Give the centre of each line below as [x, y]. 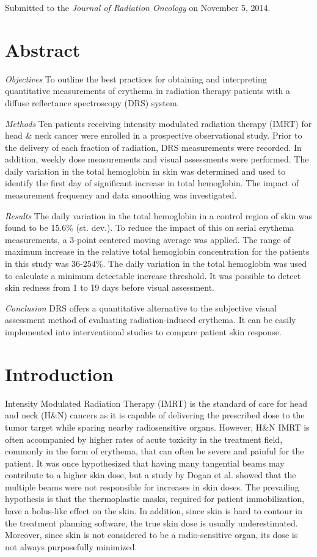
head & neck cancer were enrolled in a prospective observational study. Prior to [154, 135]
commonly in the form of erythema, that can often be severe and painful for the [155, 451]
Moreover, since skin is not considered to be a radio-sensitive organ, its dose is [151, 535]
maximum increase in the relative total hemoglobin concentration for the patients [157, 251]
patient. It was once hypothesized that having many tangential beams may [145, 463]
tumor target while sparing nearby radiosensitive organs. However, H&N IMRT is [157, 427]
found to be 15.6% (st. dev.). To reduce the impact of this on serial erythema [150, 228]
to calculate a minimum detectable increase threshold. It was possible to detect [153, 275]
